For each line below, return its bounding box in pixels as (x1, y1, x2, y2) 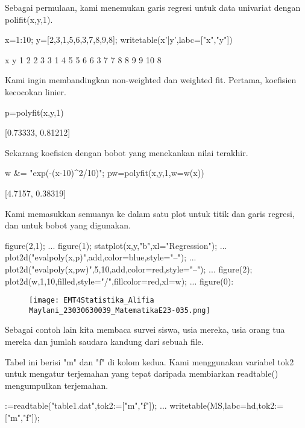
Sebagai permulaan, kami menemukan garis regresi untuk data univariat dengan (5, 1, 301, 13)
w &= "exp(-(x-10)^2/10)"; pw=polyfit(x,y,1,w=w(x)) (5, 166, 204, 179)
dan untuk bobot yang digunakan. (5, 219, 131, 231)
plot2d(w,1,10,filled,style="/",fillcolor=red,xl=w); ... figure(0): (5, 274, 234, 287)
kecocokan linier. (5, 85, 66, 98)
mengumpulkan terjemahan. (5, 379, 108, 391)
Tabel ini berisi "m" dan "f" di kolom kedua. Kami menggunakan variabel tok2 (5, 355, 294, 368)
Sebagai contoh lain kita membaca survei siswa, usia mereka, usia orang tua (5, 323, 285, 336)
